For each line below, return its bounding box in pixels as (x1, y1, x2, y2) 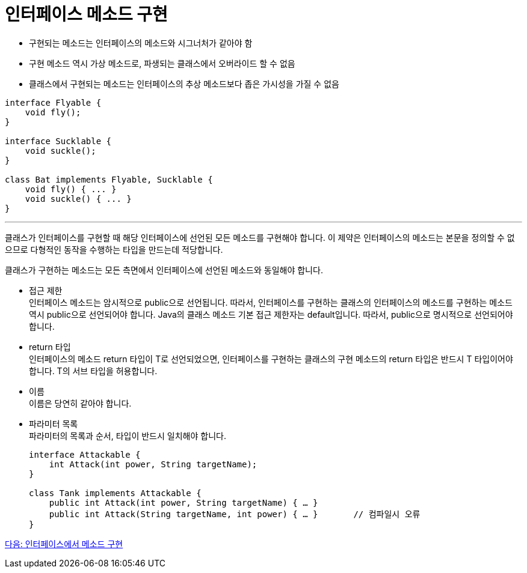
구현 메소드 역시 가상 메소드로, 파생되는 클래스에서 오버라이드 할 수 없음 (29, 58, 295, 68)
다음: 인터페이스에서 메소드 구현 (5, 538, 123, 549)
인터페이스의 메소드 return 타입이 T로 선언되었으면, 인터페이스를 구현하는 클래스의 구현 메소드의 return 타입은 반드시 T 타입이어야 (29, 353, 513, 364)
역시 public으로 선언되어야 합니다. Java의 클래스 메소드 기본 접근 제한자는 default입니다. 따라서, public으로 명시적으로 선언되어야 (29, 309, 513, 320)
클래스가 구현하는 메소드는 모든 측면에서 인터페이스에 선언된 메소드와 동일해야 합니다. (5, 264, 323, 275)
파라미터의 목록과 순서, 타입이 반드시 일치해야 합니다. (29, 430, 226, 441)
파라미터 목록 (29, 418, 78, 429)
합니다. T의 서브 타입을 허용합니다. (29, 365, 158, 376)
